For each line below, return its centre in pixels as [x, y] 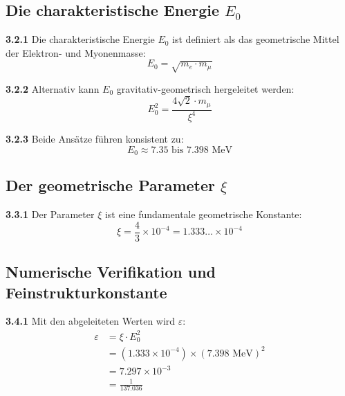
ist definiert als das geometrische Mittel [256, 39]
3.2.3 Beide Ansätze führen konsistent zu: [95, 138]
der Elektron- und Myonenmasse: [76, 52]
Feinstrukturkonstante [86, 292]
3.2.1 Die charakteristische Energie [80, 39]
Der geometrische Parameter [111, 185]
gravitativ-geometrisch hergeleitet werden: [205, 88]
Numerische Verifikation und [111, 272]
